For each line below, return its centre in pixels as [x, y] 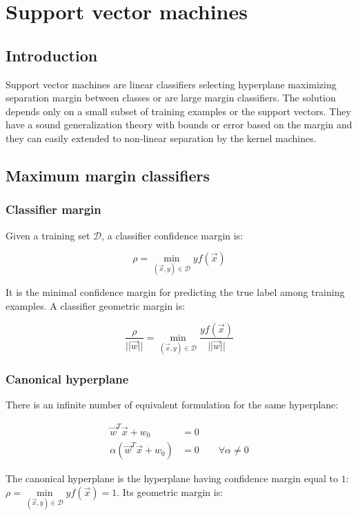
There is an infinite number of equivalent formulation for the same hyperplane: [172, 405]
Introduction [52, 55]
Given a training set [48, 235]
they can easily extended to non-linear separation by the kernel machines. [161, 138]
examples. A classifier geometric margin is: [96, 305]
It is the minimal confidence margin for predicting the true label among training [175, 292]
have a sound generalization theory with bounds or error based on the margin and [179, 125]
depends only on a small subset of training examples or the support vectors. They [178, 111]
